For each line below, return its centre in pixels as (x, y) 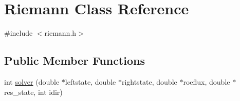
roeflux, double (207, 81)
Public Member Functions (75, 60)
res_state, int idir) (33, 92)
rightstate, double (149, 81)
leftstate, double (90, 81)
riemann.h (60, 33)
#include (19, 33)
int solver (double (32, 81)
